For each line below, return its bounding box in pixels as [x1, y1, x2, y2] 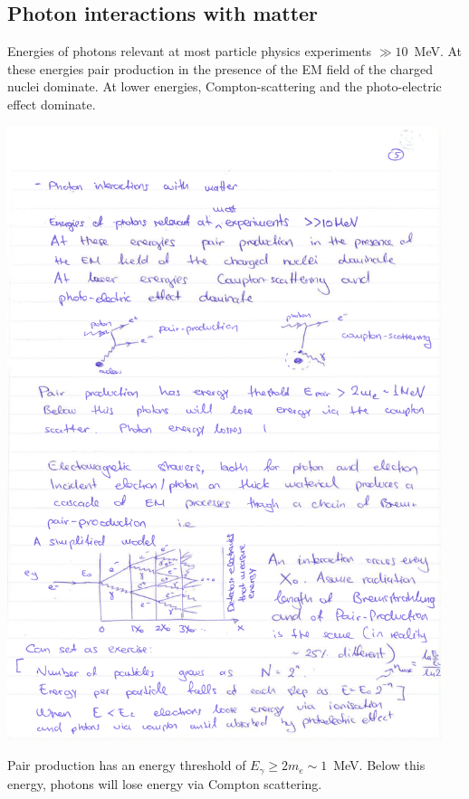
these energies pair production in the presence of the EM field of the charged [7, 59, 434, 78]
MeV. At [414, 42, 463, 61]
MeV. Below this [333, 756, 426, 775]
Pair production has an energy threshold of [7, 756, 246, 775]
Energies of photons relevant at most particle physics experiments [7, 42, 372, 61]
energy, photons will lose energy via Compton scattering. [7, 774, 322, 793]
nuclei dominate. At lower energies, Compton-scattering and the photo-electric [7, 77, 442, 96]
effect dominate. [7, 94, 96, 113]
